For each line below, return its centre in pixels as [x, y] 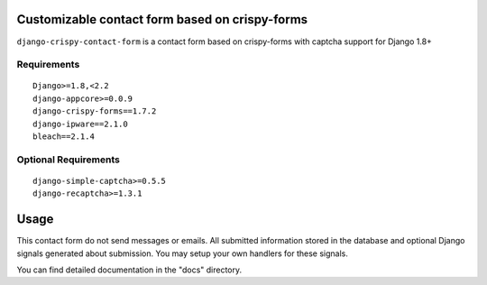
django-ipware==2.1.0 [80, 124]
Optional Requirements [69, 160]
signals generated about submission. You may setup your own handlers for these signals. [183, 253]
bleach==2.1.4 [64, 137]
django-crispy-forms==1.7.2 [95, 111]
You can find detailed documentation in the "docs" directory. [129, 270]
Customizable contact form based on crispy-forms [162, 19]
